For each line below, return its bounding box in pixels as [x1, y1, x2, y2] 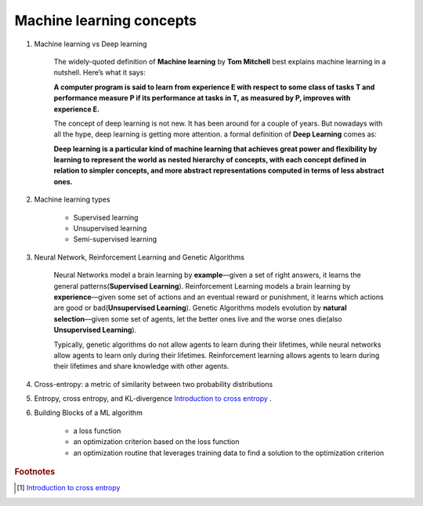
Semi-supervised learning [73, 235, 157, 244]
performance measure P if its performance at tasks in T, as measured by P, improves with [53, 93, 351, 103]
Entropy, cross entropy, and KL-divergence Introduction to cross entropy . [34, 394, 272, 403]
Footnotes [14, 467, 56, 478]
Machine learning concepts [14, 12, 197, 29]
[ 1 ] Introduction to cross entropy [16, 483, 121, 493]
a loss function [73, 426, 121, 435]
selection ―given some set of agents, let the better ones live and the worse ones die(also [53, 314, 342, 323]
